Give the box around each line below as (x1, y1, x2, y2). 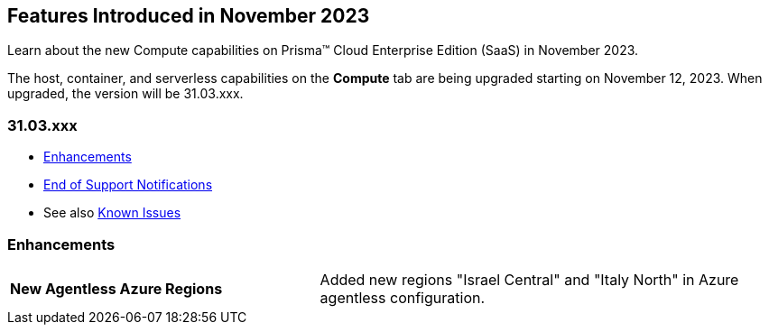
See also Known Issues (43, 205, 181, 221)
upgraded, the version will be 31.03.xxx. (7, 86, 244, 102)
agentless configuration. (320, 288, 486, 307)
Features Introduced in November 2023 (7, 5, 370, 27)
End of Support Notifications (43, 177, 213, 193)
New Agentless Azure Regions (10, 279, 223, 298)
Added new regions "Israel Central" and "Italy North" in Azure (320, 270, 739, 289)
